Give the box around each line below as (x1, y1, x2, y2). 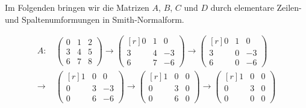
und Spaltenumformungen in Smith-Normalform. (5, 13, 184, 25)
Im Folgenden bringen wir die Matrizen (5, 1, 149, 13)
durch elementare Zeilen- (210, 1, 302, 13)
